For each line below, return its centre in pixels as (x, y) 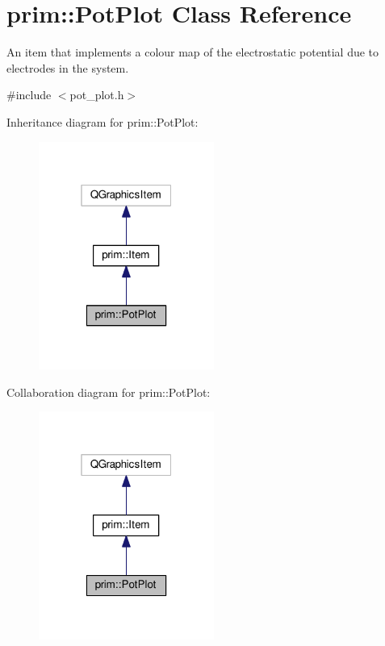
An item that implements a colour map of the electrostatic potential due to (193, 52)
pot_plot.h (97, 95)
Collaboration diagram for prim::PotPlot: (109, 392)
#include (29, 95)
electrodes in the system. (68, 67)
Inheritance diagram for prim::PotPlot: (103, 121)
